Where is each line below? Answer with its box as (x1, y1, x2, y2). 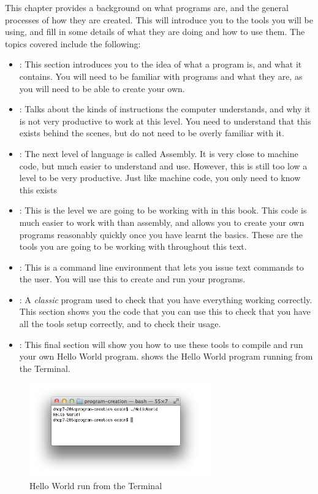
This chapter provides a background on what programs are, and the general (5, 1, 289, 14)
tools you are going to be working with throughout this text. (19, 240, 247, 253)
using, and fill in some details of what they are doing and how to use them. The (5, 25, 305, 38)
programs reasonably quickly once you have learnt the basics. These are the (19, 228, 303, 241)
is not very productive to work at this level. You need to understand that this (19, 114, 311, 127)
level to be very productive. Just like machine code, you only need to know (19, 171, 301, 184)
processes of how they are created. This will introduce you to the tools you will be (5, 13, 313, 26)
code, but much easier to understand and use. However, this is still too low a (19, 159, 308, 172)
